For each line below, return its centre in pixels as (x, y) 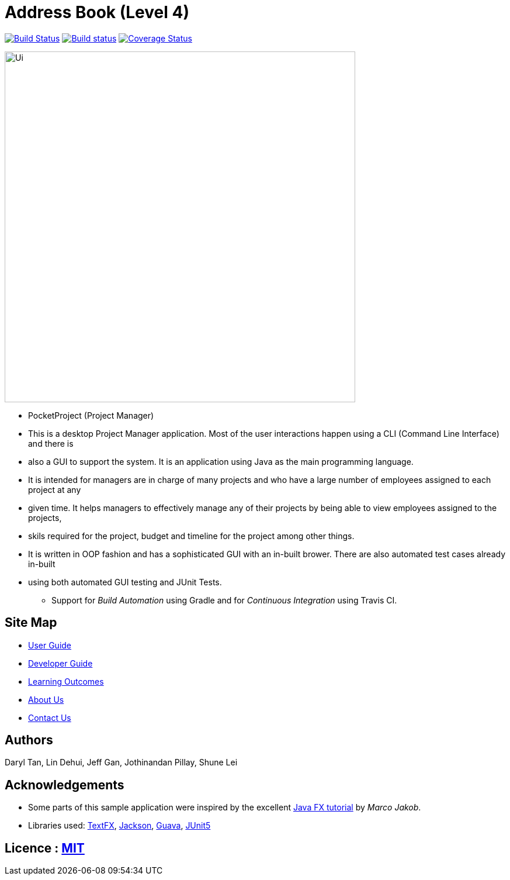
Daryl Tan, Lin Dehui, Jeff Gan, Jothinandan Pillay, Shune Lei (121, 762)
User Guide (50, 645)
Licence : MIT (45, 848)
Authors (29, 740)
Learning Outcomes (66, 681)
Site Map (31, 623)
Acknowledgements (65, 785)
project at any (55, 489)
